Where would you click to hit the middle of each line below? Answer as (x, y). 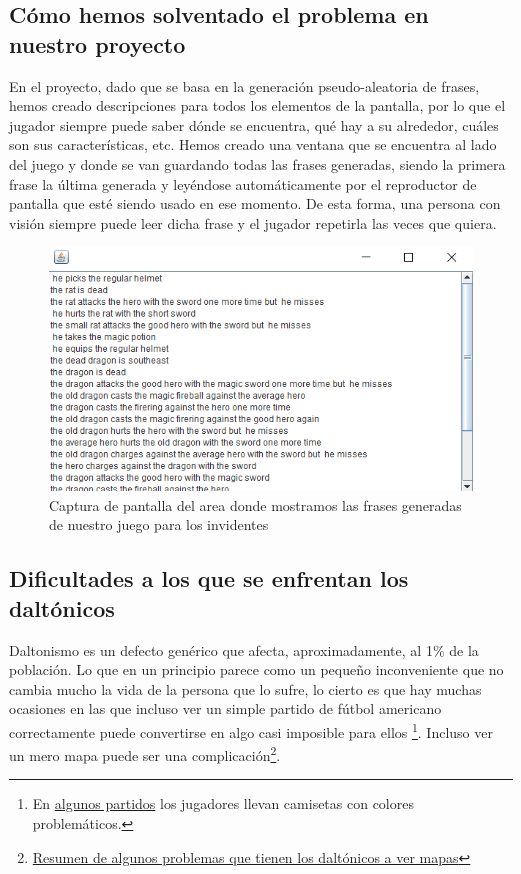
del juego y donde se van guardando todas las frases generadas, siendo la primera (257, 163)
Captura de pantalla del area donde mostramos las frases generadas (255, 504)
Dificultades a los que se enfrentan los (209, 578)
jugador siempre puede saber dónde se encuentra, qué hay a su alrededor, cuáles (254, 124)
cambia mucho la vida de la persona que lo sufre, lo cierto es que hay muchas (245, 688)
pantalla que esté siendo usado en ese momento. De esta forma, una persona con (255, 203)
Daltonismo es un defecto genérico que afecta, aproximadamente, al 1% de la (244, 649)
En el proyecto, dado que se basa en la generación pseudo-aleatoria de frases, (244, 85)
